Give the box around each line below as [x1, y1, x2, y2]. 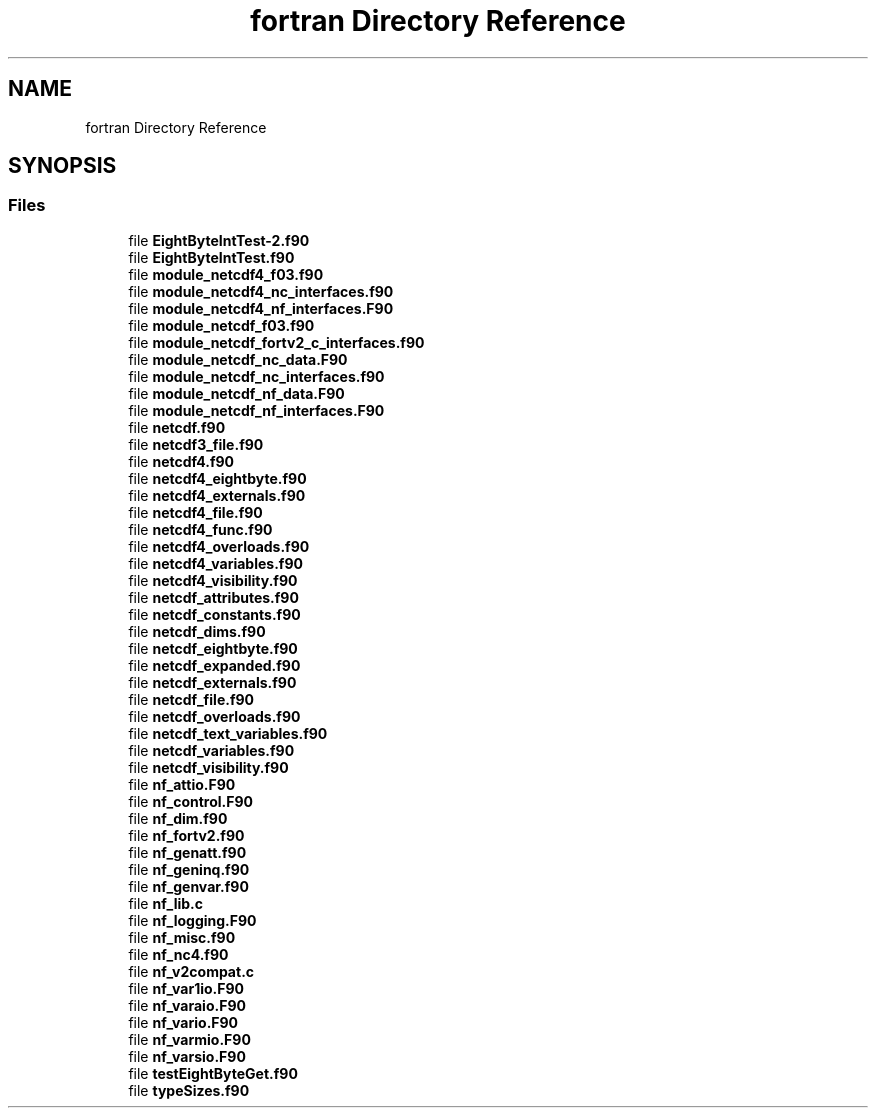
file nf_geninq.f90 [128, 860, 250, 878]
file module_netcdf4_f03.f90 [128, 265, 324, 283]
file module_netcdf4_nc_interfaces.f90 [128, 282, 394, 300]
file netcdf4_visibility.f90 [128, 571, 298, 589]
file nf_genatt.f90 [128, 843, 247, 861]
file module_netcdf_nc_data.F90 [128, 350, 348, 368]
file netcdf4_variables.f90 [128, 554, 303, 572]
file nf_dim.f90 [128, 809, 228, 827]
